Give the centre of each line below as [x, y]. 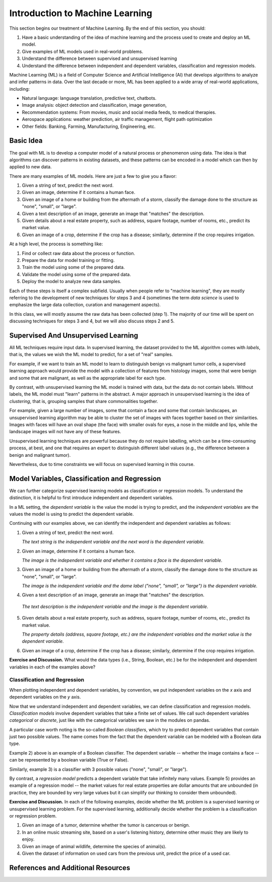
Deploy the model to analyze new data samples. [72, 282]
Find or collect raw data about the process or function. [79, 253]
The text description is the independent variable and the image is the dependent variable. [115, 606]
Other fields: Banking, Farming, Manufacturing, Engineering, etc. [89, 126]
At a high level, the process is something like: [56, 244]
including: [20, 89]
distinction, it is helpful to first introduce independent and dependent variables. [91, 498]
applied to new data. [30, 167]
